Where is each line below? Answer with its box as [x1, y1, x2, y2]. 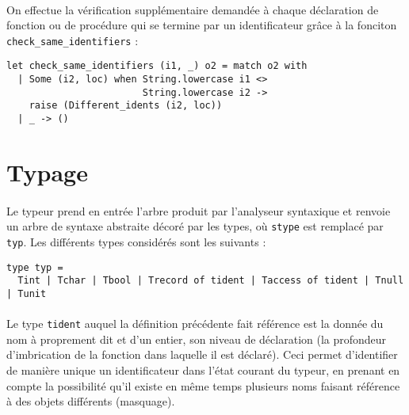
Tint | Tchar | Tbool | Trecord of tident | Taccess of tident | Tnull [17, 275, 404, 287]
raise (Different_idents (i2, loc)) [29, 100, 223, 112]
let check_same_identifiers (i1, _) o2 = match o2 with [6, 60, 308, 72]
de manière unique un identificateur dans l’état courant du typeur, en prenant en [6, 362, 400, 378]
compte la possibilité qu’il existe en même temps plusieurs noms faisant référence [6, 377, 400, 394]
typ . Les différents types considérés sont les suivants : [6, 233, 266, 249]
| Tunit [6, 287, 47, 299]
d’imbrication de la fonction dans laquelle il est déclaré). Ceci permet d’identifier [6, 346, 398, 363]
